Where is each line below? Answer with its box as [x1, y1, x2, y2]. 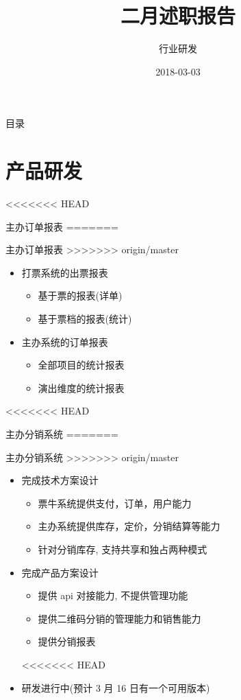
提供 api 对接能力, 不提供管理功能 [38, 588, 188, 603]
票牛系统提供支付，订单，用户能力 [38, 495, 192, 510]
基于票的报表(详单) [38, 288, 123, 303]
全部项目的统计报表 [38, 358, 125, 372]
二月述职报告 [120, 1, 236, 30]
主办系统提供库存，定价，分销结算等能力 [38, 519, 220, 533]
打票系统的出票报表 [21, 265, 108, 279]
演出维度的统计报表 [38, 380, 125, 395]
